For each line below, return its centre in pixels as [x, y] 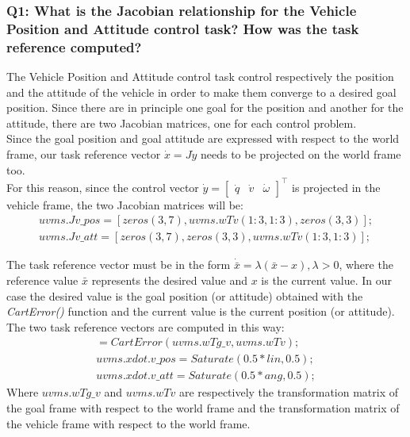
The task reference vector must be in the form [119, 264]
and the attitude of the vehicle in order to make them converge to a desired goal [201, 92]
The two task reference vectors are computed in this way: [146, 326]
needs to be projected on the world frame [301, 154]
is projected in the [336, 187]
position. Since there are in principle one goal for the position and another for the [205, 107]
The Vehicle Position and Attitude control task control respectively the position [200, 77]
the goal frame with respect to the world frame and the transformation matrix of [203, 408]
